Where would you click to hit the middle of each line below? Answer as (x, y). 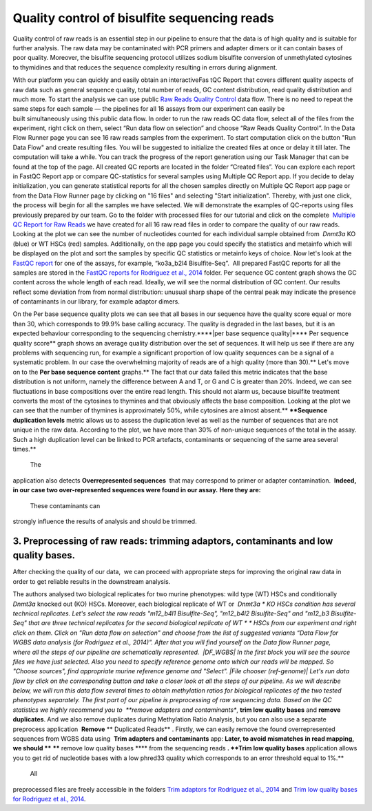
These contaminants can (65, 505)
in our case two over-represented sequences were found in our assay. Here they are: (137, 490)
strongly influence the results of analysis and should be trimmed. (105, 521)
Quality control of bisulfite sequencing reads (144, 18)
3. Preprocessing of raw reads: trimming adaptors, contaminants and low (173, 541)
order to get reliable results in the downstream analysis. (92, 581)
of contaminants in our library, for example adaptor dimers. (96, 302)
